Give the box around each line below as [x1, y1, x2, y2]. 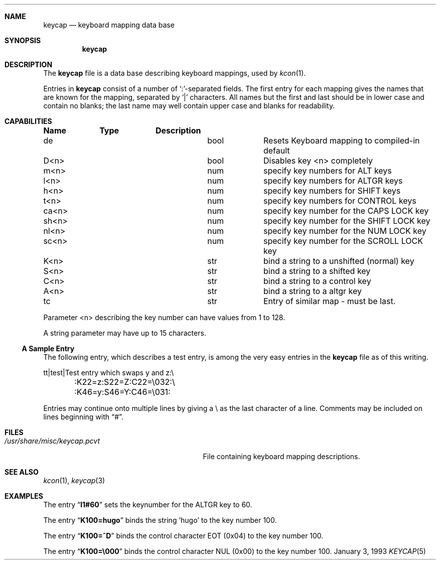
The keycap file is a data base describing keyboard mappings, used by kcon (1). [43, 69, 306, 77]
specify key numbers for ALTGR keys [263, 176, 403, 186]
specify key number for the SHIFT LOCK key [263, 216, 430, 226]
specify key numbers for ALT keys [263, 166, 392, 176]
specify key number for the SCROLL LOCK [263, 236, 423, 246]
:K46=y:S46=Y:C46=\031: [74, 387, 171, 397]
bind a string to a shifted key [263, 266, 371, 276]
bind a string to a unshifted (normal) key [263, 256, 414, 266]
